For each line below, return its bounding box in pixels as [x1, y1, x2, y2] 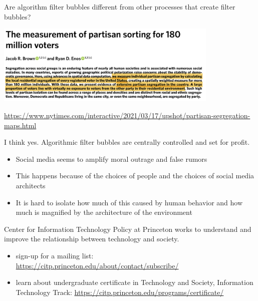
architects [16, 180, 46, 191]
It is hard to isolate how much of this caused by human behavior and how [16, 197, 243, 207]
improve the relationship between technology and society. [4, 233, 179, 244]
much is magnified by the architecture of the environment [16, 207, 192, 217]
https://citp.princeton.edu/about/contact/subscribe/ [16, 260, 179, 270]
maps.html [4, 120, 37, 130]
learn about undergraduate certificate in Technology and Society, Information [16, 277, 253, 287]
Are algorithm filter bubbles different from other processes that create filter [4, 2, 235, 12]
